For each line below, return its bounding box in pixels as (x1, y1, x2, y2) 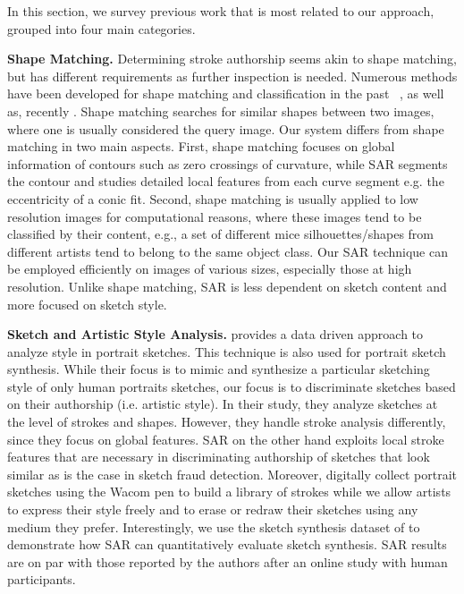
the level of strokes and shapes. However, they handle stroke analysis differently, (7, 412, 446, 431)
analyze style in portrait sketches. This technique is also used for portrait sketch (7, 342, 446, 361)
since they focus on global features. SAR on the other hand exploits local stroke (7, 429, 444, 448)
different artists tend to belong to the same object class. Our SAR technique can (7, 242, 448, 260)
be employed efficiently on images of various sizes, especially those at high (7, 259, 412, 278)
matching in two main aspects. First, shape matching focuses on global (7, 137, 395, 156)
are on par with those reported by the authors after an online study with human (7, 552, 448, 571)
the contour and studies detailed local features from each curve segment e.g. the (7, 172, 444, 191)
